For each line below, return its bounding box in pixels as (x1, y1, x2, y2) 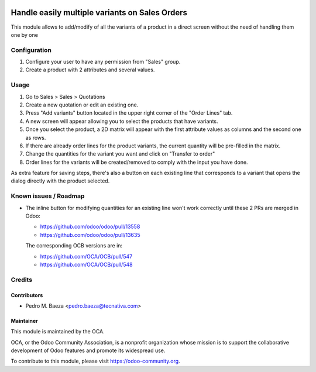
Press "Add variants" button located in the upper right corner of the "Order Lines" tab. (25, 109, 233, 116)
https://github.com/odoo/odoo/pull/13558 (40, 223, 140, 230)
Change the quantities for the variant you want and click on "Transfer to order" (25, 150, 215, 157)
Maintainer (11, 317, 38, 324)
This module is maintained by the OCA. (11, 328, 105, 335)
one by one (11, 31, 38, 38)
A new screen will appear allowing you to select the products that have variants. (25, 118, 219, 125)
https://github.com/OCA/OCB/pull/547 (40, 253, 133, 260)
